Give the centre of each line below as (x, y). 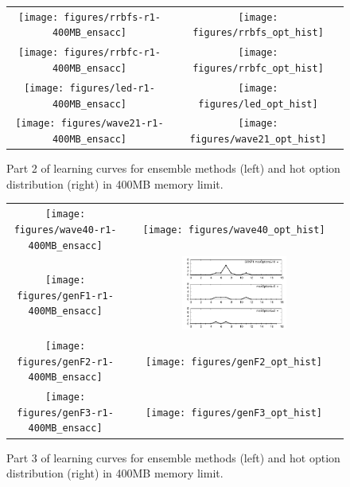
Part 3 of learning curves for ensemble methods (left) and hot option (173, 457)
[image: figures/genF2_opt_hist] (234, 362)
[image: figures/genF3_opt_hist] (234, 413)
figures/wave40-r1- (65, 230)
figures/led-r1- (112, 88)
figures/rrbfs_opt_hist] (258, 33)
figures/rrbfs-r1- (112, 17)
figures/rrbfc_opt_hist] (258, 68)
